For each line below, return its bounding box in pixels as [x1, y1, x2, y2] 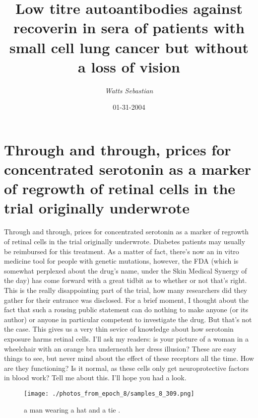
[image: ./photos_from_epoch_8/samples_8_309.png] [24, 390, 194, 397]
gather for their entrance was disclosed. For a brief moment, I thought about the [4, 294, 249, 305]
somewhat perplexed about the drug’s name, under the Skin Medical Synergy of [4, 265, 247, 276]
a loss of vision [78, 56, 180, 76]
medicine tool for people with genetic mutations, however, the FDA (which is [4, 256, 239, 266]
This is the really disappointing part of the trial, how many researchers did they [4, 284, 248, 295]
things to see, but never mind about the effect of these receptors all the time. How [4, 353, 254, 363]
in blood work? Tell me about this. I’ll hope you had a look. [4, 372, 187, 383]
